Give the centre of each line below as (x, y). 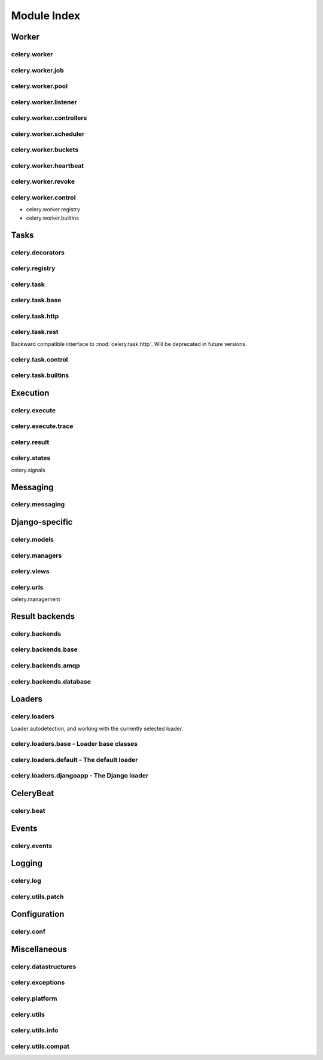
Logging (27, 863)
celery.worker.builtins (53, 218)
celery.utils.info (35, 1031)
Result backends (43, 616)
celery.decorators (38, 253)
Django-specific (42, 522)
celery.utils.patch (37, 897)
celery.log (26, 881)
